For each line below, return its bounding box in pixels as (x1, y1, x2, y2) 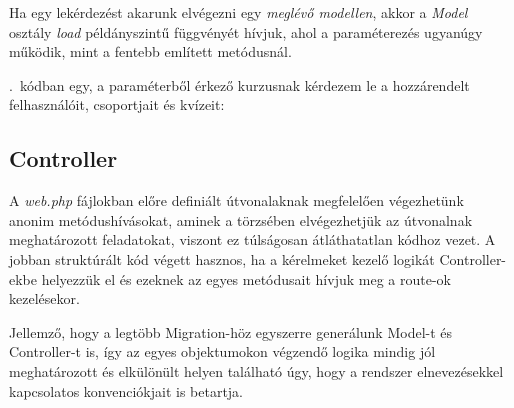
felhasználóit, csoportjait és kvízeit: (9, 94, 225, 115)
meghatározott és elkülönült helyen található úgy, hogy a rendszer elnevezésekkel (9, 360, 504, 381)
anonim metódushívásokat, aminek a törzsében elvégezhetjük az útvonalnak (9, 209, 473, 230)
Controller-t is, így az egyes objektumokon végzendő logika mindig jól (9, 341, 436, 362)
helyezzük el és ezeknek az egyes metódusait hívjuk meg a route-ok (41, 268, 451, 289)
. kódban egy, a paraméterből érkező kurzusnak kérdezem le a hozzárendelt (9, 74, 470, 95)
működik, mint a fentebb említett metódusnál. (9, 41, 292, 62)
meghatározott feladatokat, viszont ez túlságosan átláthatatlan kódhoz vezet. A (9, 229, 496, 250)
